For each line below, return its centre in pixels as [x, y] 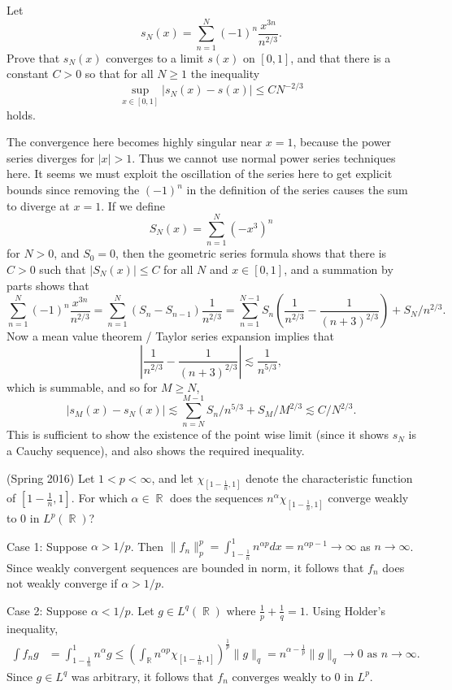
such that [63, 269]
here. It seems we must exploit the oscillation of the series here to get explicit [200, 174]
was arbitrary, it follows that [142, 676]
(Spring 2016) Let [51, 477]
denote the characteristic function [329, 477]
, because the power [342, 142]
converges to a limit [155, 57]
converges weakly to [281, 676]
